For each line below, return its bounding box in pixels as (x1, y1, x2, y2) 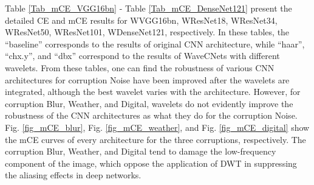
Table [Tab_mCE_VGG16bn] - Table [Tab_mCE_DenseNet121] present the (5, 2, 292, 14)
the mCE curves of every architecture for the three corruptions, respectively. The (5, 133, 306, 145)
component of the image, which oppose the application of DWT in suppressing (5, 156, 297, 169)
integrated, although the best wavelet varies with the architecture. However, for (5, 85, 301, 98)
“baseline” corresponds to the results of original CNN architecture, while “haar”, (5, 37, 305, 50)
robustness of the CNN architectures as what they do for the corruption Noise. (5, 109, 298, 122)
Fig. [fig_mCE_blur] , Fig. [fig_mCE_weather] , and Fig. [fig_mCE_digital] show (5, 120, 310, 133)
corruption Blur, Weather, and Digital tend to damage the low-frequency (5, 145, 276, 158)
